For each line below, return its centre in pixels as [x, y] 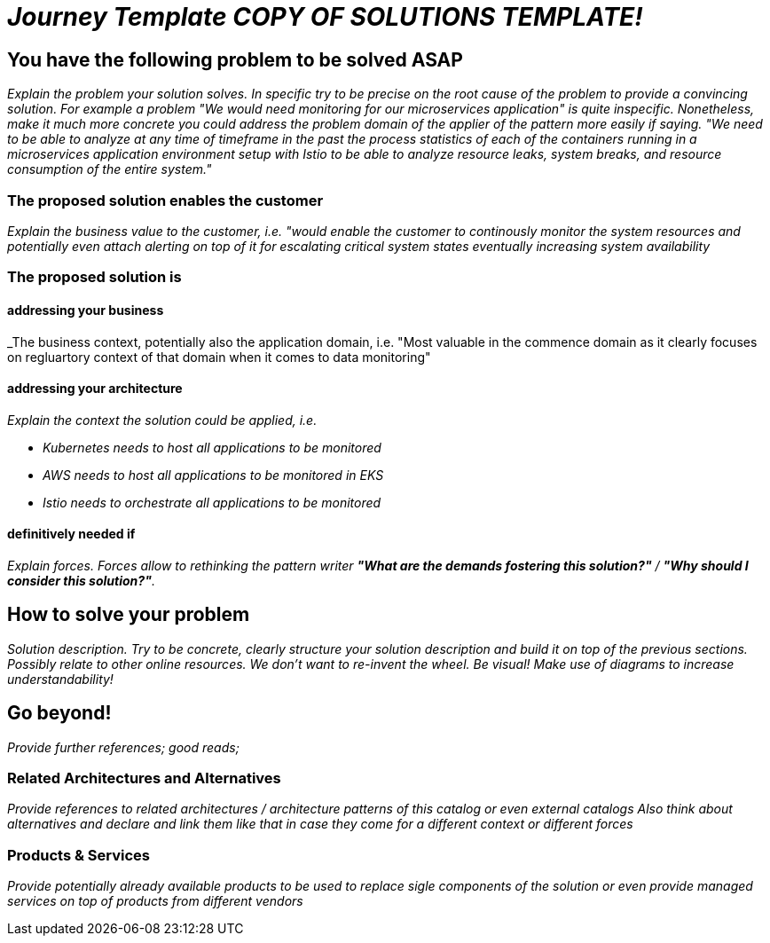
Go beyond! [59, 713]
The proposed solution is [94, 277]
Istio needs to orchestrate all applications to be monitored [212, 502]
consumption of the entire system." [110, 169]
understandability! [60, 679]
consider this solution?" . [81, 580]
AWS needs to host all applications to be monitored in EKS [213, 475]
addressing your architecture [95, 389]
